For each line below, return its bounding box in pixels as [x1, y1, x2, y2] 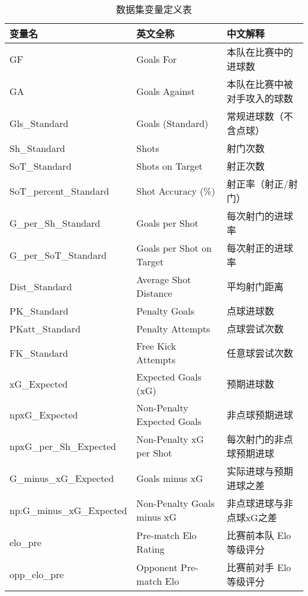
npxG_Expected [9, 407, 78, 421]
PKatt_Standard [9, 321, 81, 335]
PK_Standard [9, 303, 69, 318]
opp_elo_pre [9, 567, 64, 581]
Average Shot [136, 272, 191, 286]
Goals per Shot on [136, 241, 212, 255]
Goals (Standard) [136, 116, 208, 130]
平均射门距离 [226, 280, 284, 293]
